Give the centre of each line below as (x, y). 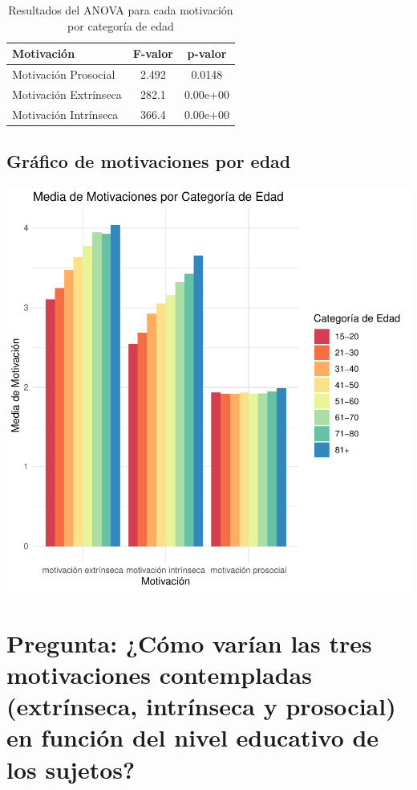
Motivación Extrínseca (67, 94)
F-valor (153, 53)
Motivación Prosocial (64, 74)
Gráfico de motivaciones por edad (149, 161)
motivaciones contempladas (159, 674)
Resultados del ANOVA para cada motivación (121, 10)
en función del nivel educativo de (193, 737)
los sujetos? (71, 769)
